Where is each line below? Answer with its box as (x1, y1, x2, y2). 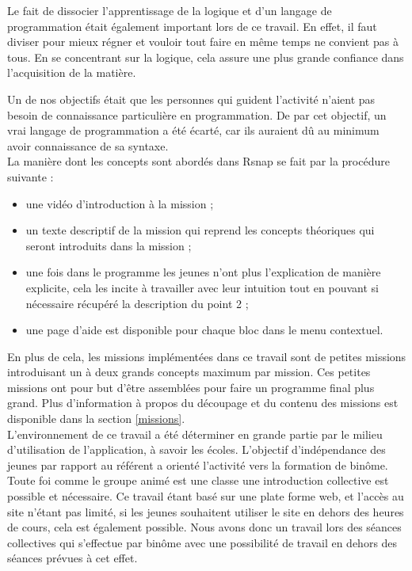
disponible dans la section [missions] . (7, 410, 185, 427)
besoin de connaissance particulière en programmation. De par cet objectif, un (7, 106, 387, 123)
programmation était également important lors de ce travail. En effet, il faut (7, 17, 377, 34)
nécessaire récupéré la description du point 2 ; (25, 295, 249, 311)
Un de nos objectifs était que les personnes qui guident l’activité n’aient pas (7, 90, 376, 107)
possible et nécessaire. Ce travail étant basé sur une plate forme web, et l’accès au (7, 488, 404, 504)
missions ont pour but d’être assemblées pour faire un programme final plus (7, 379, 375, 395)
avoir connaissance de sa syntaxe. (7, 137, 169, 154)
